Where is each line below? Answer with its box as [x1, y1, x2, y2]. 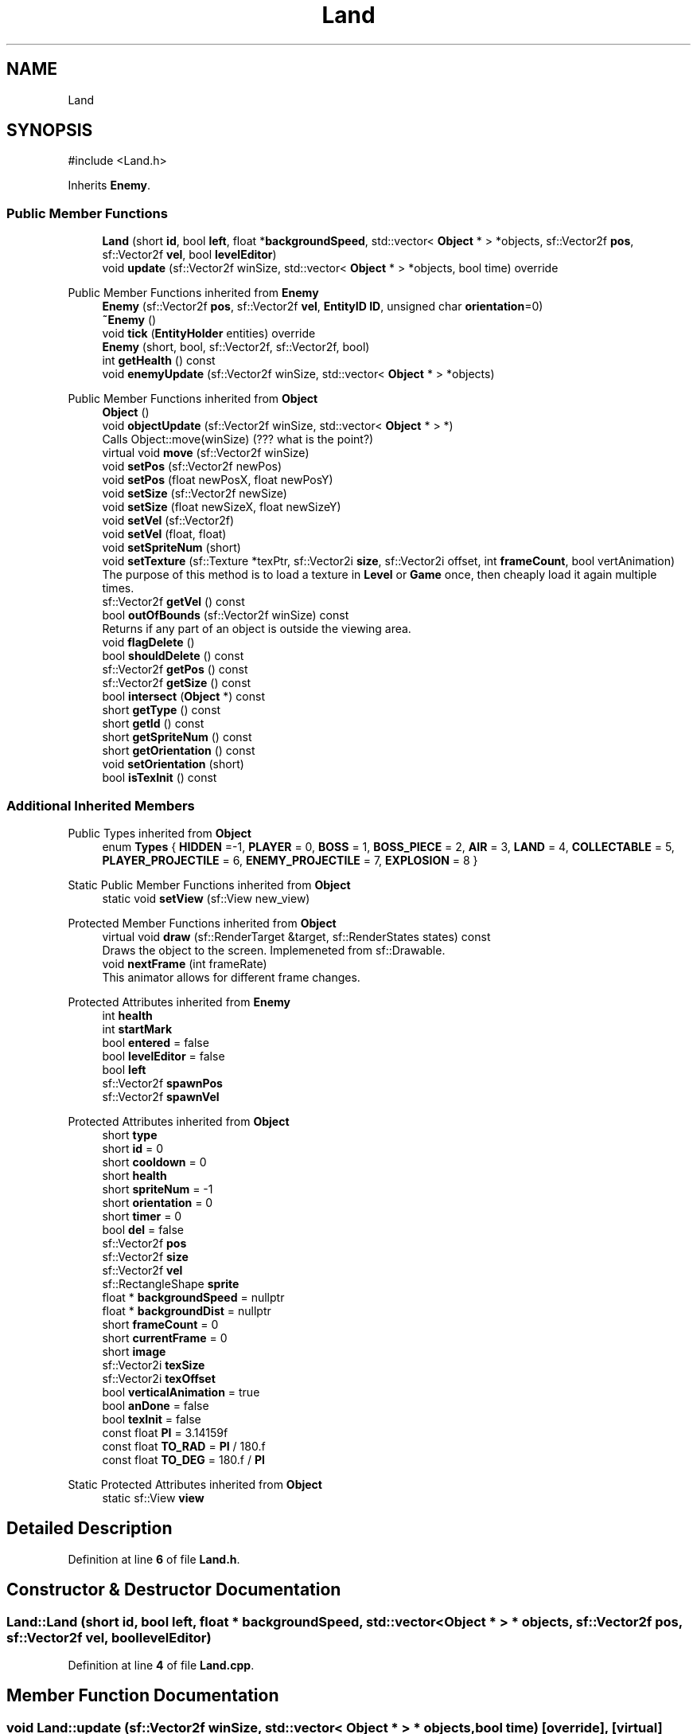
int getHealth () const [102, 353, 216, 368]
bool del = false [102, 1222, 184, 1236]
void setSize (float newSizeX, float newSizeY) [102, 500, 341, 514]
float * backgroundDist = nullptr [102, 1303, 271, 1318]
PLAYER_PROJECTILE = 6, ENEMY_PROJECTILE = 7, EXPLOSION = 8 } [102, 853, 478, 867]
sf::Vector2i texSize [102, 1357, 205, 1372]
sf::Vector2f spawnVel [102, 1089, 220, 1103]
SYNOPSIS [6, 120, 93, 141]
